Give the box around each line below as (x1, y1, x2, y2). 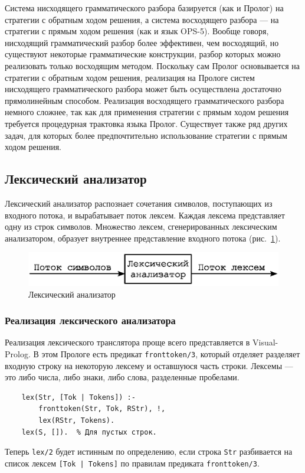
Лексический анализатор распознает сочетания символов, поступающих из (5, 197, 273, 209)
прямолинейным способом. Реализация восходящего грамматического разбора (5, 94, 284, 106)
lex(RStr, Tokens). (38, 416, 115, 425)
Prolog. (5, 348, 31, 360)
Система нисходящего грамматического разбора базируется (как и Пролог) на (5, 2, 284, 14)
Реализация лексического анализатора (5, 313, 176, 328)
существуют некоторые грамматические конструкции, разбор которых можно (5, 48, 281, 60)
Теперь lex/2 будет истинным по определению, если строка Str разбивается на (5, 445, 293, 458)
